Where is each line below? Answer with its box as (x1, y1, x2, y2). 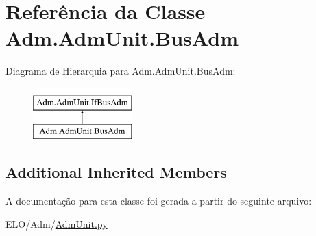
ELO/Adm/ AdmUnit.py (5, 216, 108, 231)
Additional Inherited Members (5, 161, 227, 183)
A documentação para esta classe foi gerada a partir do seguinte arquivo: (5, 194, 312, 208)
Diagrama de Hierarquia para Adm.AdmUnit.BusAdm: (5, 64, 236, 78)
